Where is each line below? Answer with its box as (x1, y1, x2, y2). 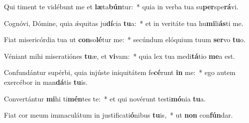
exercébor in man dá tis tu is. (4, 76, 88, 87)
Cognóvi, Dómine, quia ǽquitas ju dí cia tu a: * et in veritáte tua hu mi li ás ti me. (4, 18, 244, 28)
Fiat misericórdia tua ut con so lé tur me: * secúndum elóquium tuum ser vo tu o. (4, 34, 246, 45)
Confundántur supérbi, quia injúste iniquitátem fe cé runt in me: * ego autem (4, 67, 236, 77)
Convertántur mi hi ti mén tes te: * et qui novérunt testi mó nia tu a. (4, 93, 206, 103)
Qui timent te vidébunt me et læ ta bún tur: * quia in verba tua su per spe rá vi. (4, 1, 239, 11)
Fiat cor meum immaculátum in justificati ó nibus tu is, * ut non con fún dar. (4, 110, 233, 120)
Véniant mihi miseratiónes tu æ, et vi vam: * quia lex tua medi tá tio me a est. (4, 50, 235, 61)
